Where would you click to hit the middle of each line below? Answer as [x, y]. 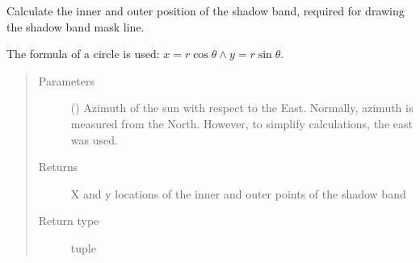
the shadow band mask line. [76, 26]
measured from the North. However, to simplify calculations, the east [241, 123]
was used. [94, 139]
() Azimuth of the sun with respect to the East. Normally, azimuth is [242, 108]
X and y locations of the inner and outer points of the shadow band [238, 193]
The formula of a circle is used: [83, 54]
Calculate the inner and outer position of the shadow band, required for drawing [206, 10]
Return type [69, 221]
